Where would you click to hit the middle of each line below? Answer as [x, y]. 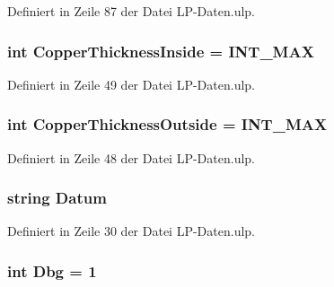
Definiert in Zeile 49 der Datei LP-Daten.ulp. [132, 84]
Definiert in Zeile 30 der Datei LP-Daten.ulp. [132, 231]
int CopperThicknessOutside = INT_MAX [167, 124]
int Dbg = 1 [52, 270]
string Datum [57, 198]
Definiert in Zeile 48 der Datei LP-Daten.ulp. [132, 157]
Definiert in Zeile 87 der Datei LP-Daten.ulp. [132, 11]
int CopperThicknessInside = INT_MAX [161, 51]
